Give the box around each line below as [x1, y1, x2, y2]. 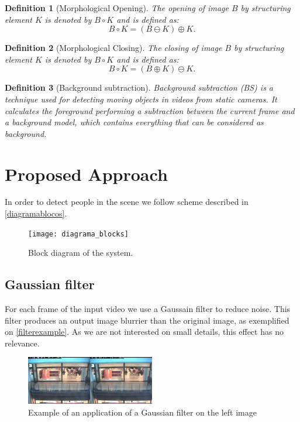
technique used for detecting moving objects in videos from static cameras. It [5, 92, 277, 105]
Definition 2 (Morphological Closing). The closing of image [5, 42, 222, 54]
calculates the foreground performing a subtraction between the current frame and [5, 104, 295, 116]
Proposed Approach [5, 162, 168, 186]
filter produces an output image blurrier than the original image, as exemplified [5, 314, 289, 326]
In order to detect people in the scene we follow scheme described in [5, 195, 249, 208]
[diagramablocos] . [5, 207, 67, 219]
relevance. [5, 337, 40, 349]
